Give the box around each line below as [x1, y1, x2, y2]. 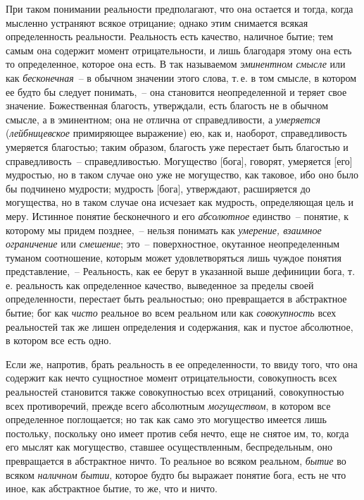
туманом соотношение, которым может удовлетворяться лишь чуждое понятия [6, 250, 341, 264]
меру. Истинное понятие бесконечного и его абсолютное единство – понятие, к [6, 208, 349, 223]
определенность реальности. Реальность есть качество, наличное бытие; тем [6, 29, 334, 44]
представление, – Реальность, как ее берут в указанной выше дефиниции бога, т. [6, 264, 356, 279]
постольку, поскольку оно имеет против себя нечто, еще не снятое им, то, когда [6, 425, 349, 440]
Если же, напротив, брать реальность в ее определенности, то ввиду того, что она [6, 356, 358, 371]
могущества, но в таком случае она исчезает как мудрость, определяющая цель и [6, 195, 354, 209]
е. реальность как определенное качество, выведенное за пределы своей [6, 277, 314, 292]
